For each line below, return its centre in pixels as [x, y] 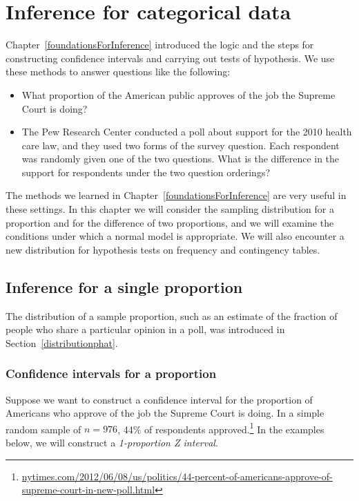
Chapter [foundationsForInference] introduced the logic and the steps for [160, 45]
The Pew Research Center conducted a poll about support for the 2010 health [187, 132]
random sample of [43, 429]
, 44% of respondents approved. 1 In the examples [221, 428]
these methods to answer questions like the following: [118, 72]
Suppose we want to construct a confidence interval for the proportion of [159, 399]
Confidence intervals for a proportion [111, 374]
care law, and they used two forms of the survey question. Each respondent [181, 145]
